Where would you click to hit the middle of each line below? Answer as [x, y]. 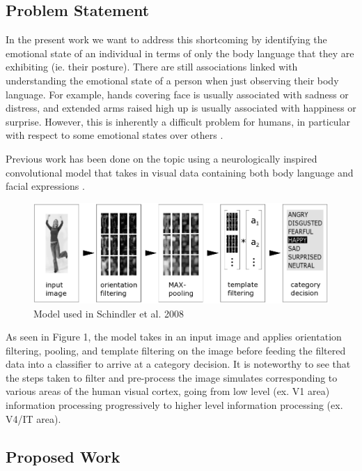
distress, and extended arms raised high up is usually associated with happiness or [181, 108]
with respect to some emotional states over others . [115, 135]
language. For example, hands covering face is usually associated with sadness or [177, 94]
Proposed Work [63, 456]
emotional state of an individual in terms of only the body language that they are [180, 53]
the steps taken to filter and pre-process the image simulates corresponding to [172, 377]
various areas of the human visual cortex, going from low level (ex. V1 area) [168, 391]
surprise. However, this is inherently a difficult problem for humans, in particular [178, 121]
